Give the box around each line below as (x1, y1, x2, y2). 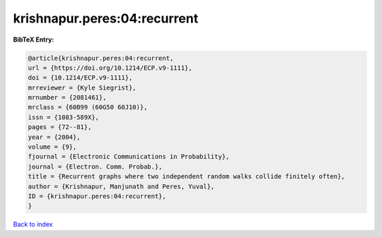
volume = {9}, (28, 143, 77, 151)
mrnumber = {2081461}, (28, 94, 107, 102)
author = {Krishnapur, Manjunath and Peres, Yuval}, (28, 182, 215, 190)
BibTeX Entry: (13, 35, 54, 44)
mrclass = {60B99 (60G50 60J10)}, (28, 103, 148, 111)
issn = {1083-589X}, (28, 113, 99, 121)
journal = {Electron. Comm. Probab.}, (28, 162, 163, 171)
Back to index (13, 220, 53, 229)
